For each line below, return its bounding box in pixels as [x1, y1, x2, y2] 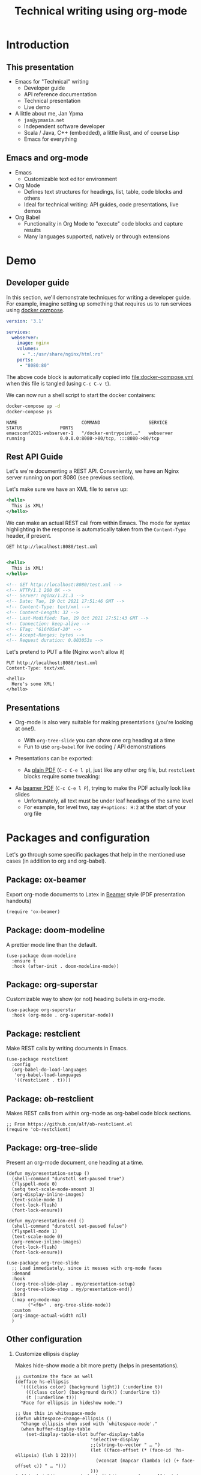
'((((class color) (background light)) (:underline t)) [20, 1384, 163, 1390]
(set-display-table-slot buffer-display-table [26, 1431, 145, 1437]
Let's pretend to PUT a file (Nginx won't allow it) [6, 648, 125, 656]
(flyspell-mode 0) [11, 1181, 58, 1187]
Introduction [6, 38, 70, 52]
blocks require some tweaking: [23, 773, 100, 780]
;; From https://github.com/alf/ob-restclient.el [6, 1121, 133, 1127]
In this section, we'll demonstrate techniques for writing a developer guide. [6, 294, 191, 301]
